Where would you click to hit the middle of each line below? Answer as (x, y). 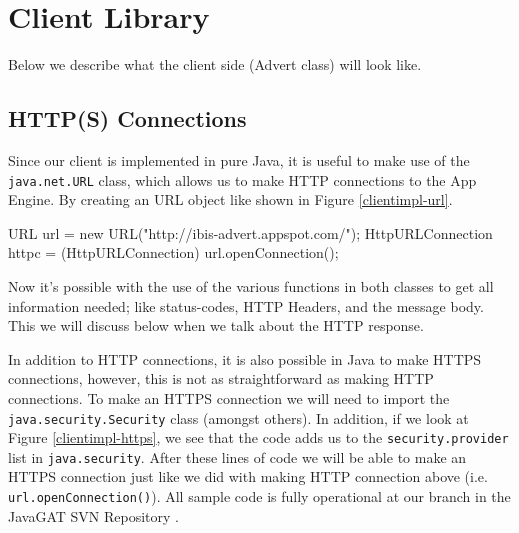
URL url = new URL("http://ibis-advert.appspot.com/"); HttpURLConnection (250, 232)
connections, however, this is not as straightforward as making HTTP (221, 378)
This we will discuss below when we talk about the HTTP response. (216, 325)
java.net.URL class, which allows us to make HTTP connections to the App (242, 179)
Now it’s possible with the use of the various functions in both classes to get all (251, 285)
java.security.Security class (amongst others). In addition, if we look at (238, 417)
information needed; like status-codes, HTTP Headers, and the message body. (246, 305)
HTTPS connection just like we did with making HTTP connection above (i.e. (248, 476)
